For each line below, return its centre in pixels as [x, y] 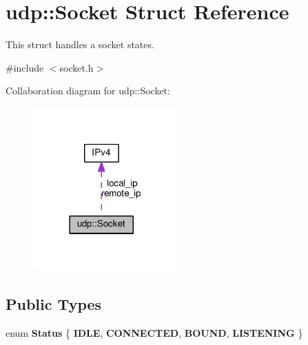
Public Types [54, 303]
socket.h [76, 67]
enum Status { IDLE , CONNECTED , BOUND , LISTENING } [154, 332]
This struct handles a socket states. [80, 44]
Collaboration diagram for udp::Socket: [88, 91]
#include [25, 67]
